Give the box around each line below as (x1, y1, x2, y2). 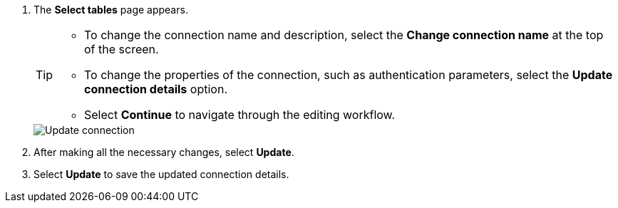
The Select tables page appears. (34, 4, 188, 16)
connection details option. (84, 82, 227, 96)
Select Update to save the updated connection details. (34, 168, 289, 180)
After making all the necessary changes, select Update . (34, 146, 294, 158)
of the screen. (84, 42, 159, 56)
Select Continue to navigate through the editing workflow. (84, 108, 396, 122)
